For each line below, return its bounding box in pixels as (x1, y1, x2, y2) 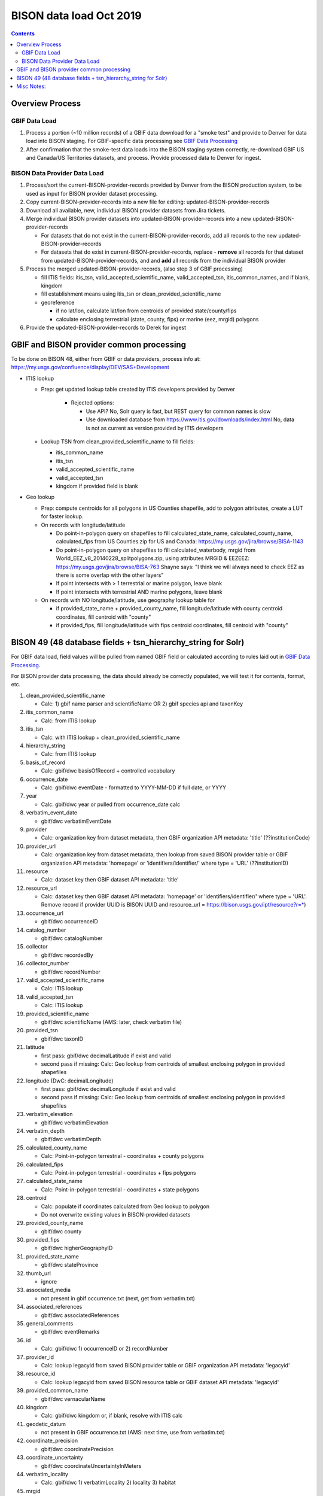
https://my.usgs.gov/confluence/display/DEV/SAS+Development (11, 364, 170, 371)
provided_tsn (26, 1027, 58, 1034)
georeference (41, 299, 75, 306)
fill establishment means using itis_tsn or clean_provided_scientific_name (41, 290, 221, 297)
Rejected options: (71, 399, 114, 406)
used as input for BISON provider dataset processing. (26, 190, 158, 197)
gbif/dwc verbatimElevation (41, 1119, 109, 1126)
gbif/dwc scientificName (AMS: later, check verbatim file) (41, 1018, 182, 1026)
